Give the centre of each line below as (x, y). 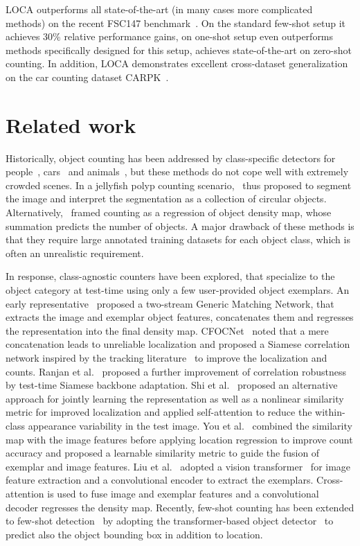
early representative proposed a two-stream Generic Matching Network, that (170, 303)
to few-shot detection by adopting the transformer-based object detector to (170, 521)
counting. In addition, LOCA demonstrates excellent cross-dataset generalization (177, 63)
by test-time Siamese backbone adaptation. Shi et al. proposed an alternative (172, 385)
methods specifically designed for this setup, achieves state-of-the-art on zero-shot (179, 50)
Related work (71, 124)
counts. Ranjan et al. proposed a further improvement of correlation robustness (176, 371)
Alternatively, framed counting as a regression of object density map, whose (169, 212)
